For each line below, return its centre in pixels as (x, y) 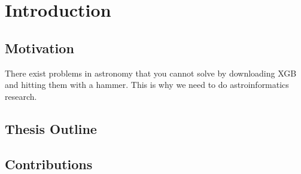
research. (21, 96)
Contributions (49, 164)
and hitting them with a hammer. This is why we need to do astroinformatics (147, 85)
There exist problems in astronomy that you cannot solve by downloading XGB (151, 73)
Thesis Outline (51, 128)
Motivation (39, 48)
